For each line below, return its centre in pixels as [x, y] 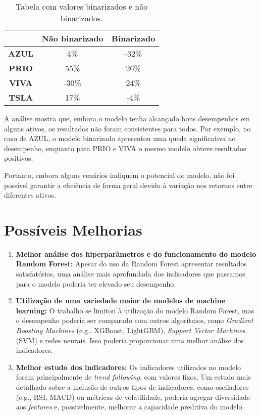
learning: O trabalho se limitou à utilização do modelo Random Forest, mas [135, 310]
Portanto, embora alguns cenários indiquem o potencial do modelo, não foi [119, 175]
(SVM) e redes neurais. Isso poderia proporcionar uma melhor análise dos [130, 340]
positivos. [19, 158]
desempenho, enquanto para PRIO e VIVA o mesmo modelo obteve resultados [125, 148]
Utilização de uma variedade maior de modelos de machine [121, 301]
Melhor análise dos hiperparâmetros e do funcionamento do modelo [136, 253]
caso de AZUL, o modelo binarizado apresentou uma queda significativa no [120, 138]
